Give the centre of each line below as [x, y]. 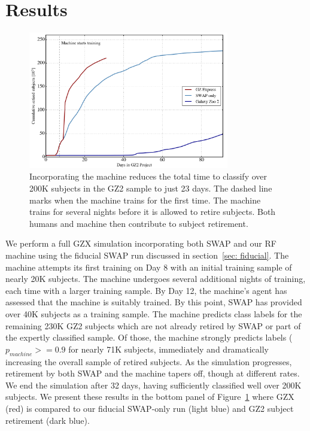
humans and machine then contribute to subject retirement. [139, 223]
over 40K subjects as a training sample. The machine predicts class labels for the [154, 313]
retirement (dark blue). [48, 420]
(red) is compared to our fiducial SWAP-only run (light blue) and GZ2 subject [150, 408]
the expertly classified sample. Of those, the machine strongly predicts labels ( [149, 337]
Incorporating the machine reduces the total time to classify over [148, 176]
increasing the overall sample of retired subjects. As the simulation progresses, [149, 361]
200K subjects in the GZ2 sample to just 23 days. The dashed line [151, 188]
